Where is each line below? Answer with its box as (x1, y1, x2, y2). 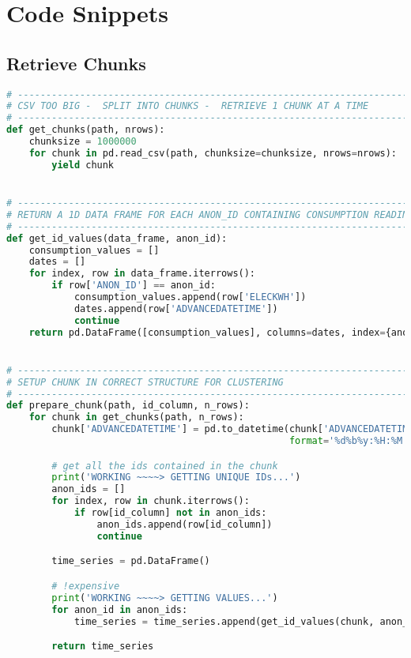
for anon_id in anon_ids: (51, 603, 188, 615)
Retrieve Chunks (6, 51, 146, 75)
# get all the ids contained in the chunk (51, 460, 278, 472)
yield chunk (51, 159, 115, 171)
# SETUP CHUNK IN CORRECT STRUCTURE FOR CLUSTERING (6, 376, 284, 388)
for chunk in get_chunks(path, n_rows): (28, 412, 244, 423)
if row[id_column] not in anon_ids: (74, 507, 267, 519)
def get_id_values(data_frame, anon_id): (6, 232, 228, 244)
